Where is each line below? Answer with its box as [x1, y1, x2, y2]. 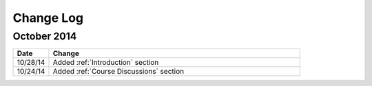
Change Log [12, 10, 84, 25]
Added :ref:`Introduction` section [52, 58, 159, 68]
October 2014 [12, 30, 77, 42]
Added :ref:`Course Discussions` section [52, 67, 185, 76]
